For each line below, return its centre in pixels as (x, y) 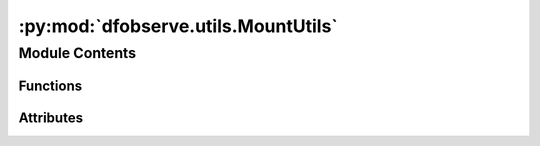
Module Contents (77, 53)
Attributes (51, 117)
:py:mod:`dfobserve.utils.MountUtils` (178, 26)
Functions (50, 85)
